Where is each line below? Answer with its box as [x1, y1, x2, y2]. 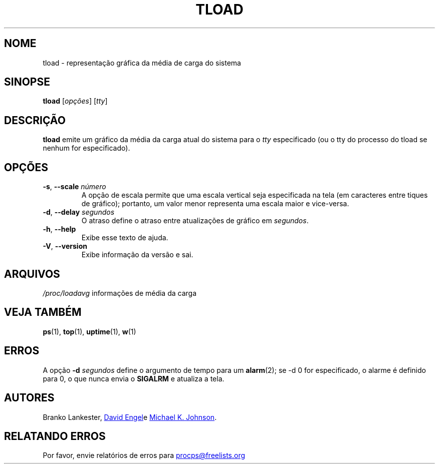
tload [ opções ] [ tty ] [43, 97, 108, 106]
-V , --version [43, 242, 87, 251]
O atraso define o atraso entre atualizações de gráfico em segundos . [81, 216, 309, 225]
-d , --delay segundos [43, 208, 115, 217]
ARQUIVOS [4, 267, 60, 280]
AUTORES [4, 391, 55, 404]
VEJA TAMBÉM [4, 306, 82, 319]
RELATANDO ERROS [4, 429, 106, 442]
